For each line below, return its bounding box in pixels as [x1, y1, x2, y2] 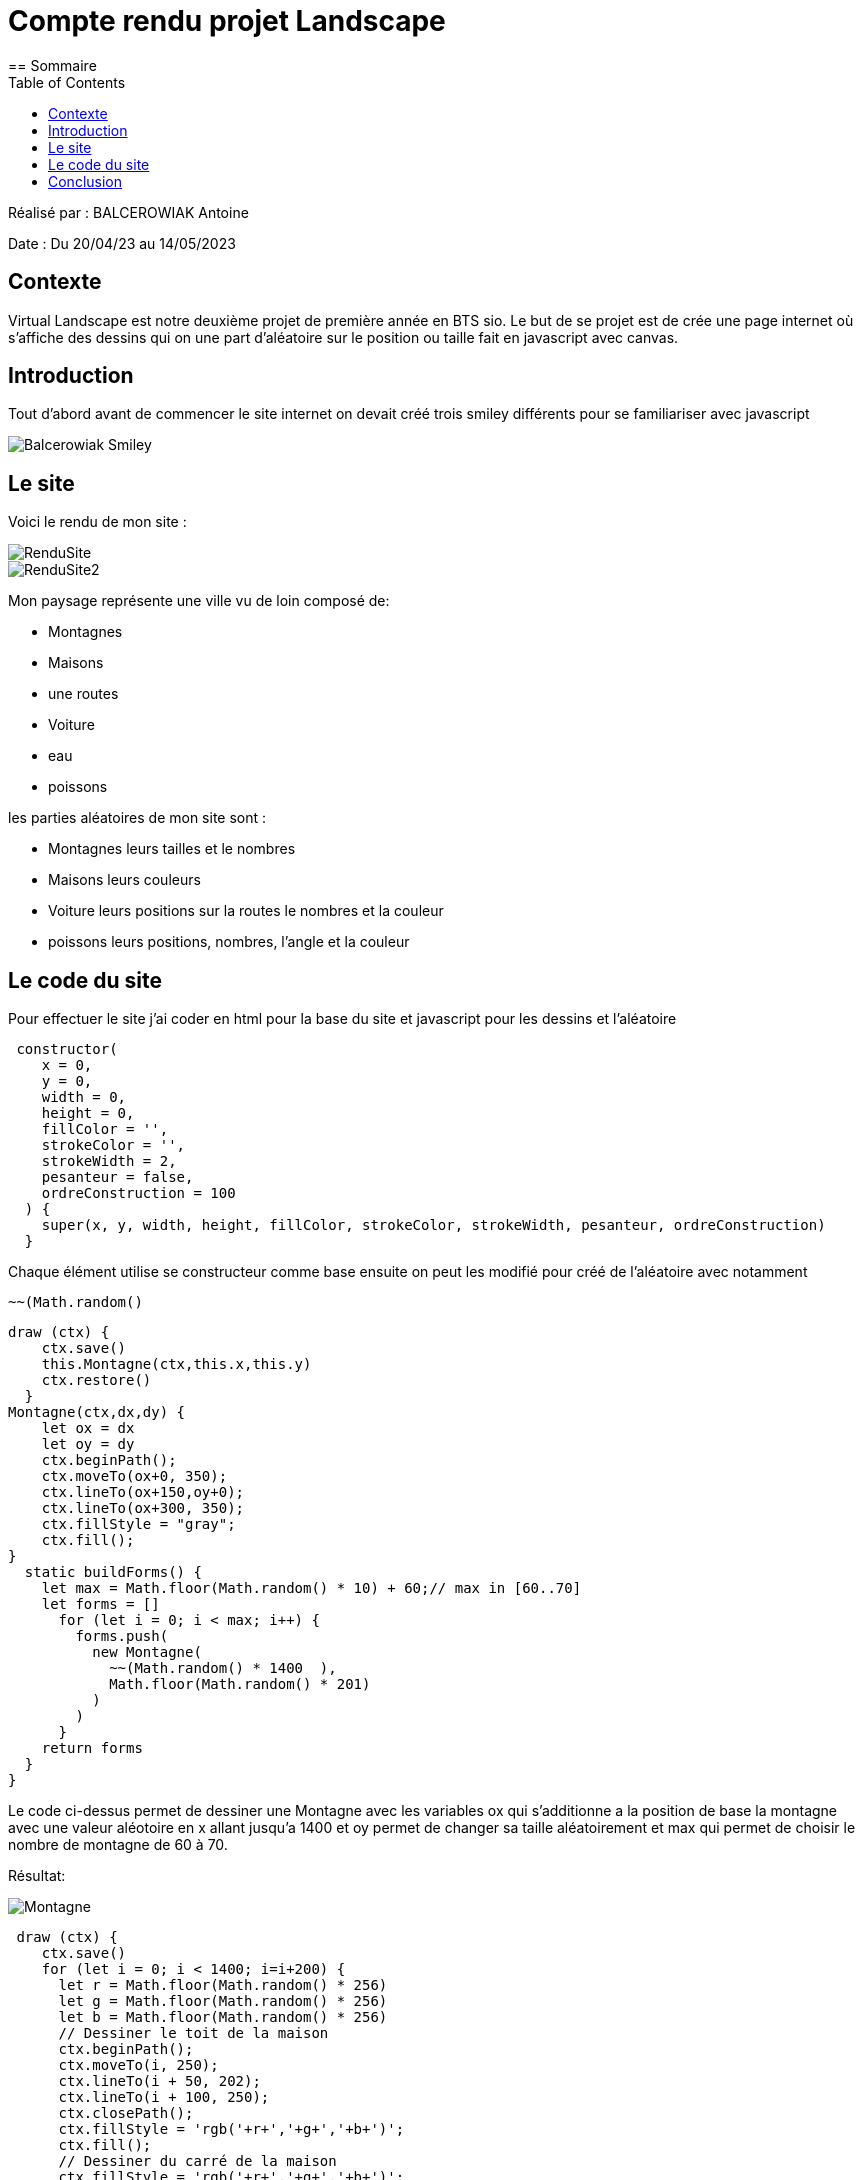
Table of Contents [8, 73, 126, 91]
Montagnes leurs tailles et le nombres [48, 840, 296, 858]
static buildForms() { [24, 1564, 202, 1581]
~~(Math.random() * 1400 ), [109, 1660, 337, 1677]
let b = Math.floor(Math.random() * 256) [58, 2009, 388, 2026]
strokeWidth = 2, [41, 1153, 177, 1170]
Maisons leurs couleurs [48, 871, 201, 889]
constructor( [16, 1041, 118, 1058]
